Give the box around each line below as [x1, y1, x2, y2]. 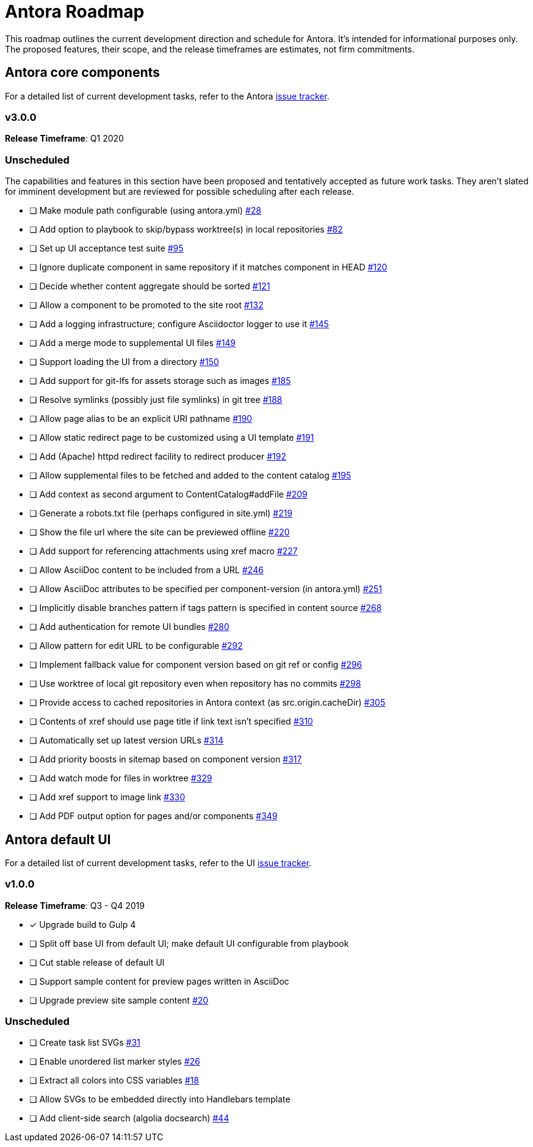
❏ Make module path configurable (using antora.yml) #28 [29, 205, 261, 216]
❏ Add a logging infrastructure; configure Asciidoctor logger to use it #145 [29, 319, 329, 330]
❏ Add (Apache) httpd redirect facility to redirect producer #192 [29, 451, 286, 462]
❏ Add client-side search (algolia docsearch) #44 [29, 1113, 230, 1124]
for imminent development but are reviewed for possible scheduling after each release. [5, 186, 354, 197]
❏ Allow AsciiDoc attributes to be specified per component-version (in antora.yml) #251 [29, 584, 382, 595]
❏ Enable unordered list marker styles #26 [29, 1056, 200, 1067]
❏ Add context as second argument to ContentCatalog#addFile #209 [29, 489, 308, 500]
